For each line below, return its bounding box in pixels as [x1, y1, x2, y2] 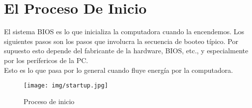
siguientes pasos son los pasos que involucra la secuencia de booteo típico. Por [4, 36, 238, 46]
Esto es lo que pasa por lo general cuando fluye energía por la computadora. [4, 65, 233, 75]
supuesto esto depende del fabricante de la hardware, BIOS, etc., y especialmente [4, 45, 249, 56]
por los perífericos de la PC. [4, 55, 88, 65]
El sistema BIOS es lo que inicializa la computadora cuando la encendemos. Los [4, 26, 245, 37]
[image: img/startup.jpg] [24, 82, 108, 89]
